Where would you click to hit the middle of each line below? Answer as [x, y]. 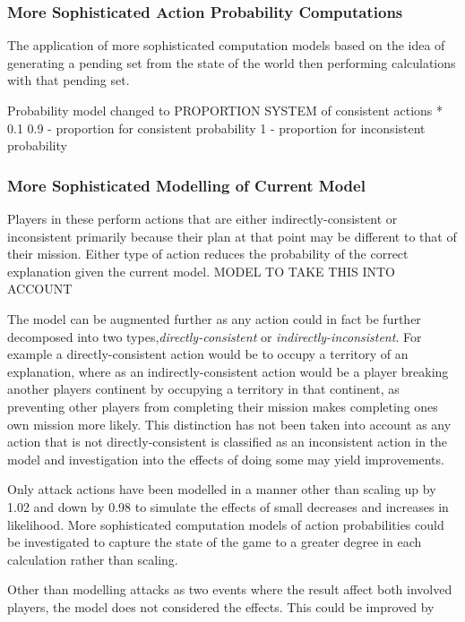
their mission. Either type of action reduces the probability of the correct [208, 254]
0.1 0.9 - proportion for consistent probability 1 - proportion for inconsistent [216, 128]
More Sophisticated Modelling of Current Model [186, 185]
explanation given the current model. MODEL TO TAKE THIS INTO [201, 271]
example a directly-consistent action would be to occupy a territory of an [208, 354]
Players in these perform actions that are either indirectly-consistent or [202, 218]
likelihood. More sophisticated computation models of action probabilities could [226, 524]
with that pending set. [69, 80]
